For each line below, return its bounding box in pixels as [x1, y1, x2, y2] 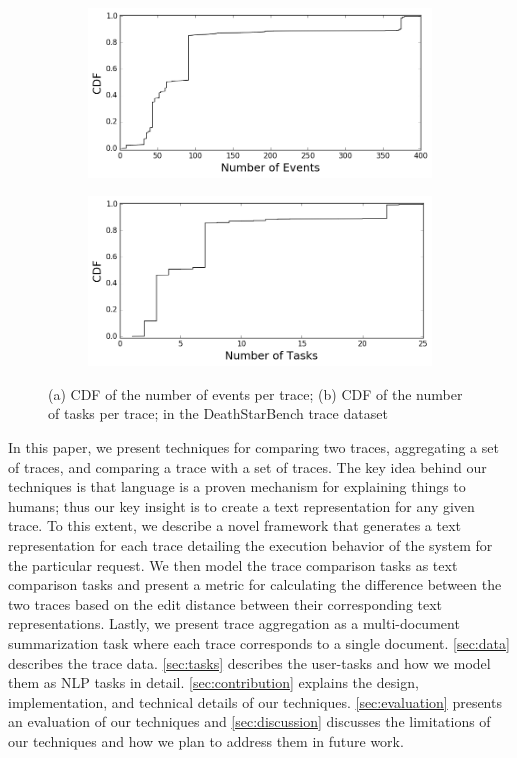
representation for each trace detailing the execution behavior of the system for [8, 534, 493, 555]
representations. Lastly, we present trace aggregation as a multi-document [8, 613, 460, 634]
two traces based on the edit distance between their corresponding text [8, 593, 443, 614]
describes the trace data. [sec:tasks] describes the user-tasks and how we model [8, 652, 491, 673]
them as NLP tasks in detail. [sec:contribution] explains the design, [8, 672, 419, 693]
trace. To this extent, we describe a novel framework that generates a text [8, 515, 462, 536]
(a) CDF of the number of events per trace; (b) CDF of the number [48, 383, 463, 404]
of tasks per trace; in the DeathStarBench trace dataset [48, 403, 388, 424]
